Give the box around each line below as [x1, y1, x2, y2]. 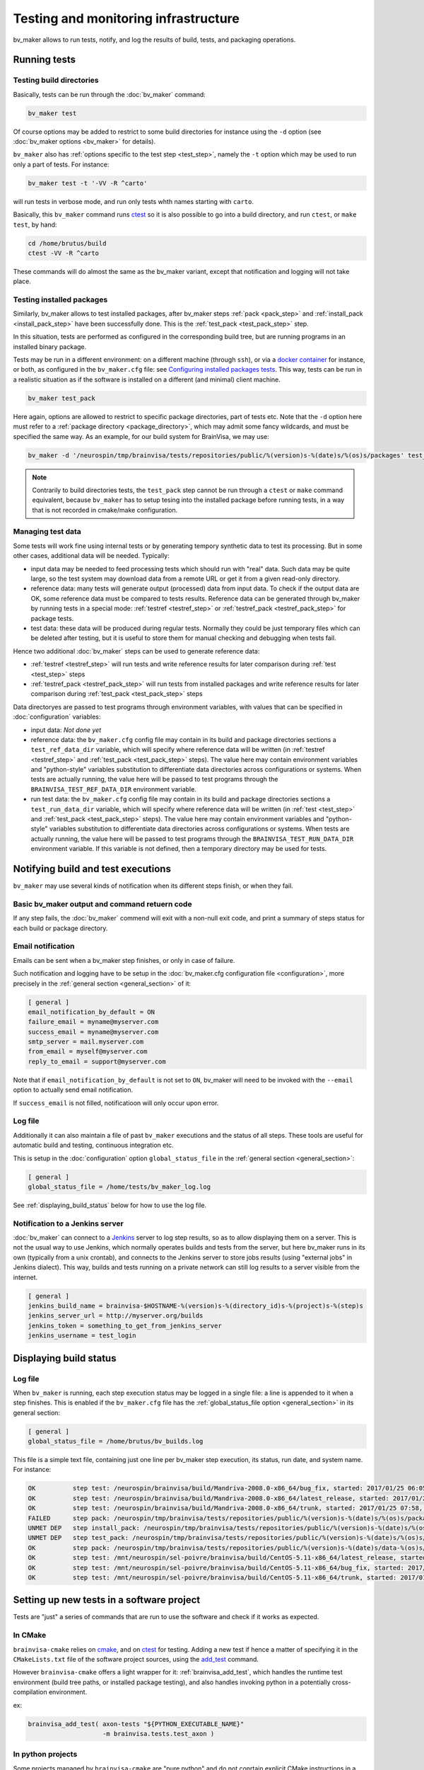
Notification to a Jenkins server [13, 1218, 124, 1228]
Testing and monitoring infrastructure [13, 11, 240, 26]
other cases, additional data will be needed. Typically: [13, 552, 170, 560]
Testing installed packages [13, 295, 108, 304]
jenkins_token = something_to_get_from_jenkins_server [28, 1321, 222, 1330]
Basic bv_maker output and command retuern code [13, 899, 192, 909]
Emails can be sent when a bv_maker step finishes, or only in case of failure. [13, 956, 235, 964]
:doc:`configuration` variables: [13, 712, 101, 721]
